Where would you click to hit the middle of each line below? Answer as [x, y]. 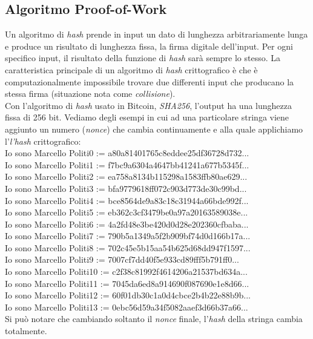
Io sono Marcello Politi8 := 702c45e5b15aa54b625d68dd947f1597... [128, 247]
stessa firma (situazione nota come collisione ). [90, 94]
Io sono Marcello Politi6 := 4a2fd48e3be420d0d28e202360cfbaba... [127, 224]
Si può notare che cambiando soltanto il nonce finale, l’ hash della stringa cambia [154, 319]
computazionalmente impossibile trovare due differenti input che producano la [150, 81]
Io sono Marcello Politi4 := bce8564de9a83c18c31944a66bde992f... [127, 200]
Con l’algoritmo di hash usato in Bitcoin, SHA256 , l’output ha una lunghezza [148, 105]
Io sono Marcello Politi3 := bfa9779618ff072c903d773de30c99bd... [126, 188]
